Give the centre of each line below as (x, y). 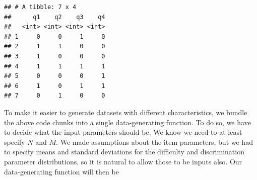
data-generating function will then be (61, 171)
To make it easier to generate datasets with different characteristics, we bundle (126, 112)
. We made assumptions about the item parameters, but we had (154, 142)
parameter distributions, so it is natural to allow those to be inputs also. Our (123, 161)
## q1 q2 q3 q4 (55, 17)
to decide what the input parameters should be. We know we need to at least (123, 132)
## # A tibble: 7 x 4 (40, 7)
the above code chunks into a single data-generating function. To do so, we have (127, 122)
